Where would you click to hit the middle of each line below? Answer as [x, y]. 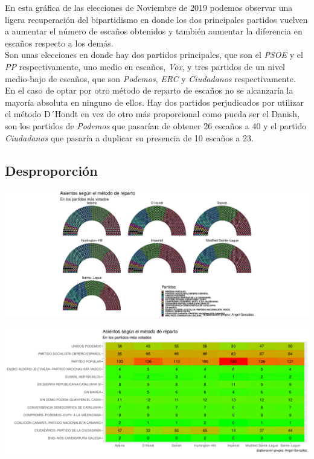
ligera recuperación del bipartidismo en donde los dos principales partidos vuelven [156, 19]
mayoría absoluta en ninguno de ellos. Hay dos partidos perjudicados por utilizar [154, 102]
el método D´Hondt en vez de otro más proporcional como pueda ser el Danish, [152, 114]
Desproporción [51, 170]
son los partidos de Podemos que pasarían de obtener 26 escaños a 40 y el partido [156, 125]
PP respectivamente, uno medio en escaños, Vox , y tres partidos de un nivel [145, 66]
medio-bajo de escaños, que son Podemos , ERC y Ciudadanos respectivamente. [150, 78]
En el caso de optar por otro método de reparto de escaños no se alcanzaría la [149, 90]
